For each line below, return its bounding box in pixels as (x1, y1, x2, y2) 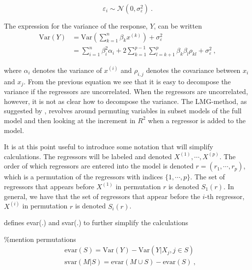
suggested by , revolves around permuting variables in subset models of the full (4, 105, 242, 116)
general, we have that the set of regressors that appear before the (4, 191, 200, 201)
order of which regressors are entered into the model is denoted (4, 161, 194, 171)
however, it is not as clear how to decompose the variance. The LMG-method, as (4, 96, 247, 106)
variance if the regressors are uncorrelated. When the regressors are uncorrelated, (4, 86, 248, 97)
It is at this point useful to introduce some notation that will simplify (4, 141, 213, 152)
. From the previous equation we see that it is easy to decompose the (24, 76, 231, 86)
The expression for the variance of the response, (4, 21, 148, 31)
